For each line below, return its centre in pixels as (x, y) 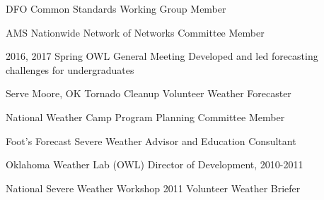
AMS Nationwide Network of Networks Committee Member (135, 32)
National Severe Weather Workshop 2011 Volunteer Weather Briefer (153, 188)
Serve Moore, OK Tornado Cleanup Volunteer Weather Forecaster (149, 93)
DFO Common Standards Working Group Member (116, 8)
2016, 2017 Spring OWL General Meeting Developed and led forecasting (162, 56)
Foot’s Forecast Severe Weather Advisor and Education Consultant (151, 140)
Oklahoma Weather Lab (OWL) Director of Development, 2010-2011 (155, 164)
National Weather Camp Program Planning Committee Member (145, 117)
